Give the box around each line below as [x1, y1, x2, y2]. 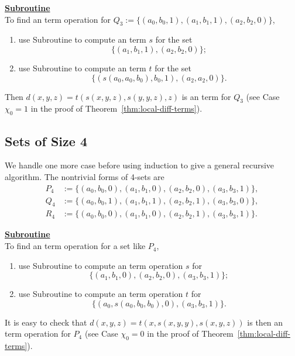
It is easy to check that [5, 316, 87, 328]
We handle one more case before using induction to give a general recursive [5, 159, 275, 171]
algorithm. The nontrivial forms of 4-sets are [5, 170, 164, 182]
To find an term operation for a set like [5, 240, 146, 252]
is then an [247, 316, 283, 328]
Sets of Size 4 [5, 132, 87, 150]
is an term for [181, 90, 231, 102]
